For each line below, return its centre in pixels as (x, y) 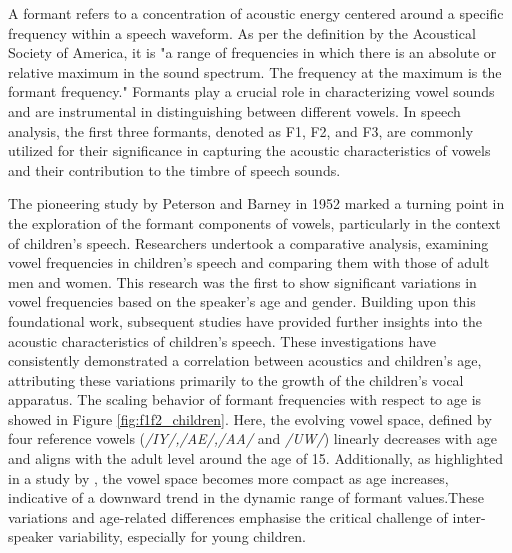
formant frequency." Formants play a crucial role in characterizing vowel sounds (251, 91)
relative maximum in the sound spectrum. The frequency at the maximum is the (255, 71)
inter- (469, 516)
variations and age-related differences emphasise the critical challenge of (228, 516)
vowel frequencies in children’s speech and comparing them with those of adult (249, 262)
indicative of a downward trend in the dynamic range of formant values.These (246, 497)
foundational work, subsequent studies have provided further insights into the (245, 320)
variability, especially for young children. (182, 536)
